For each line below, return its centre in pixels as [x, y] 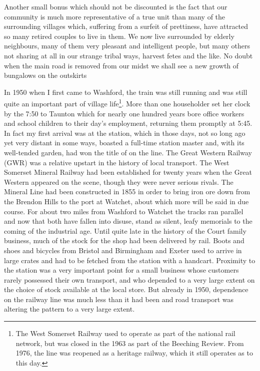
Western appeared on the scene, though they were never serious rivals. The [119, 182]
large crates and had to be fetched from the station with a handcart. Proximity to [130, 260]
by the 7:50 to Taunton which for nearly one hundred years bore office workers [124, 113]
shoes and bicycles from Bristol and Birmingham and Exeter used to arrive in [123, 250]
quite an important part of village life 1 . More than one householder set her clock [127, 103]
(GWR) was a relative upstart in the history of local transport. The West [117, 162]
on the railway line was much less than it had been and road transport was [119, 299]
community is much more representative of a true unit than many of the [115, 16]
